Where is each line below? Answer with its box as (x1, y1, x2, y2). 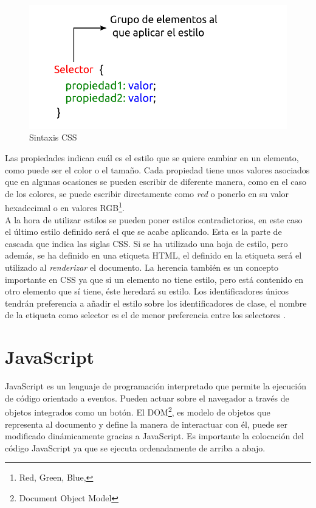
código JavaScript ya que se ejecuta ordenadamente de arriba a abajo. (5, 441, 266, 454)
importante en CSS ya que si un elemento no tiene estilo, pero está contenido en (5, 273, 304, 285)
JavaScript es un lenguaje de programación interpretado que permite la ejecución (5, 380, 306, 392)
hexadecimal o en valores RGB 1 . (5, 200, 125, 214)
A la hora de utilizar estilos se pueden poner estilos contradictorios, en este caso (5, 213, 303, 226)
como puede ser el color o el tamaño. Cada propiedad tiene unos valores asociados (5, 163, 310, 176)
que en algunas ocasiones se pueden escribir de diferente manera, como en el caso (5, 175, 306, 188)
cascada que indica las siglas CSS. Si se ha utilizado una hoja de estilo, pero (5, 237, 288, 249)
